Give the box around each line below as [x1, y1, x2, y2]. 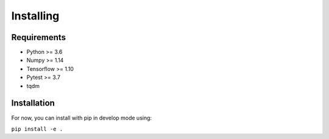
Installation [11, 98, 55, 109]
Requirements [11, 32, 66, 42]
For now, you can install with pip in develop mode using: [11, 114, 152, 121]
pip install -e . [11, 125, 63, 132]
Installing [11, 9, 60, 22]
